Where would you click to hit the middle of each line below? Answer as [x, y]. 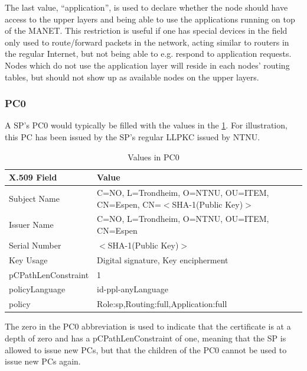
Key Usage [28, 259]
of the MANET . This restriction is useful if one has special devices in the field [146, 30]
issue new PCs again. [43, 361]
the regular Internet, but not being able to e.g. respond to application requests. [148, 54]
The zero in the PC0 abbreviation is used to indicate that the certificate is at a [148, 326]
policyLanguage [37, 289]
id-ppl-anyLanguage [133, 289]
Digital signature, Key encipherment [163, 259]
